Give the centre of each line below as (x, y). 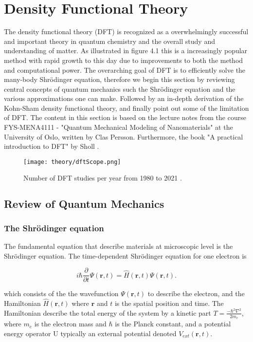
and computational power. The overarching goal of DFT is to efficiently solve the (125, 70)
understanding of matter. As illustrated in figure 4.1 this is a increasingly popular (126, 50)
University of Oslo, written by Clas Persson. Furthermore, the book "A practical (124, 136)
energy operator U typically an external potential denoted (90, 333)
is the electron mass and (70, 324)
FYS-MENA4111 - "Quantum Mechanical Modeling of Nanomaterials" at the (118, 127)
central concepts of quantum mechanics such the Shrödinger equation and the (120, 89)
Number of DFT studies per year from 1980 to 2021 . (103, 177)
